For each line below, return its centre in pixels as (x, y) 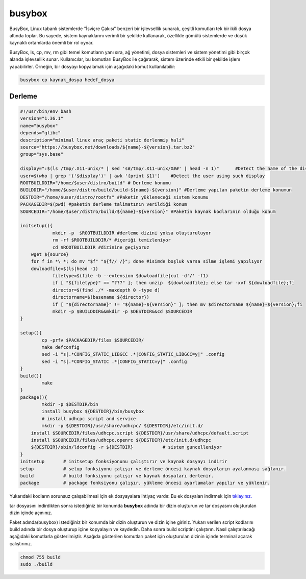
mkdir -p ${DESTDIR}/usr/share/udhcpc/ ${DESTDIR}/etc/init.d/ (122, 426)
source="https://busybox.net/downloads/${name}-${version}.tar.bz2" (108, 147)
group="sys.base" (42, 154)
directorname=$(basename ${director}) (101, 297)
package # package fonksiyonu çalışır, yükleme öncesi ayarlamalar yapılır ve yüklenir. (145, 483)
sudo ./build (36, 564)
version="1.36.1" (42, 118)
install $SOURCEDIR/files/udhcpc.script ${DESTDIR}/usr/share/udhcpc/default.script (140, 433)
